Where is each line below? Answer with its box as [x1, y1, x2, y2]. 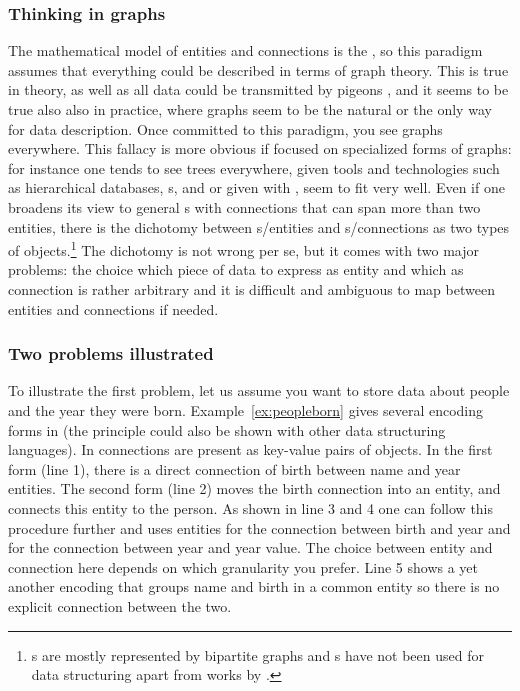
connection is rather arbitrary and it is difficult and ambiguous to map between [8, 279, 495, 299]
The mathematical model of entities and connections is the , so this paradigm [8, 40, 483, 61]
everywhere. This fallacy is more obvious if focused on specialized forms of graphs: [8, 138, 512, 159]
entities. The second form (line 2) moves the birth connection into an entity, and [8, 478, 501, 499]
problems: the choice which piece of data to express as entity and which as [8, 259, 464, 280]
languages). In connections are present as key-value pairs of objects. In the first [8, 439, 493, 460]
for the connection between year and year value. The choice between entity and [8, 537, 493, 558]
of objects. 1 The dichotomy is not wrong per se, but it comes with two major [8, 237, 479, 260]
